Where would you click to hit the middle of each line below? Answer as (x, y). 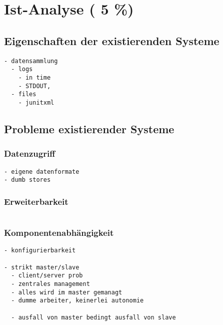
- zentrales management (50, 284)
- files (24, 94)
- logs (22, 69)
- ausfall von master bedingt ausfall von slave (93, 317)
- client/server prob (47, 276)
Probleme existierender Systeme (89, 128)
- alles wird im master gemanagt (67, 292)
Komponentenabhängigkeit (59, 232)
